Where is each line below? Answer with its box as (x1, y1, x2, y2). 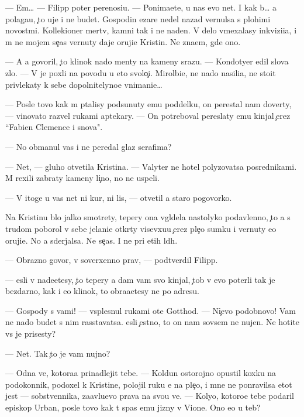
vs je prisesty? (5, 327, 56, 340)
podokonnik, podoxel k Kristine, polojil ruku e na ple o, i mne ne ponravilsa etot (5, 378, 292, 390)
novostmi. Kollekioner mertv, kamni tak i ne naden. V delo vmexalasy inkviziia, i (5, 24, 297, 36)
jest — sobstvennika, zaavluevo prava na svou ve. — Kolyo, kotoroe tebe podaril (5, 389, 294, 402)
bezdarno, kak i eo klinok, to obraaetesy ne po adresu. (5, 285, 200, 297)
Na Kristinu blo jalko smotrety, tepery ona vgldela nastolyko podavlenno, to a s (5, 211, 291, 223)
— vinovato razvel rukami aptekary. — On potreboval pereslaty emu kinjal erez (5, 109, 291, 121)
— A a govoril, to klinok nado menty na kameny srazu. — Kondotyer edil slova (5, 55, 289, 67)
